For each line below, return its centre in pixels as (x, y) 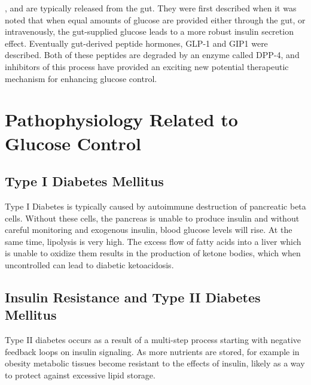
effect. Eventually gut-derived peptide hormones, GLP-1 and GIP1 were (136, 43)
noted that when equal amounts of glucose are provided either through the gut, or (155, 19)
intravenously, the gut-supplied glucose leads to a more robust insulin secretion (149, 31)
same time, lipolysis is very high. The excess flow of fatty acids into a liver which (153, 241)
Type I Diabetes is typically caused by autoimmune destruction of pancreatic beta (155, 206)
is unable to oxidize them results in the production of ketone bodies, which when (153, 253)
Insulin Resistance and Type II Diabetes (133, 297)
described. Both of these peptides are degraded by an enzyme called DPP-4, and (152, 55)
